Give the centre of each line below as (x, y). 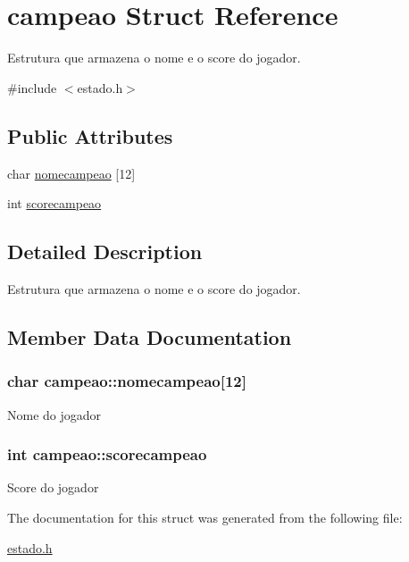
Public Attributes (90, 135)
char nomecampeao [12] (71, 173)
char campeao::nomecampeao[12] (127, 381)
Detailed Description (105, 252)
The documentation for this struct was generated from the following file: (205, 517)
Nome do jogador (54, 414)
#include (32, 87)
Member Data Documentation (150, 336)
